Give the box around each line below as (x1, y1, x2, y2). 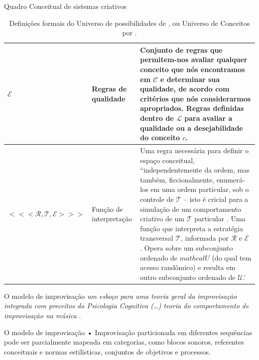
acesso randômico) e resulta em (140, 262, 236, 272)
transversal (140, 233, 173, 243)
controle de (140, 193, 174, 204)
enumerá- (216, 174, 245, 184)
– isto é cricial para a (183, 193, 249, 204)
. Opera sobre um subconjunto (140, 242, 233, 253)
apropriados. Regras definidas (140, 103, 244, 113)
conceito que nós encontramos (140, 64, 245, 74)
